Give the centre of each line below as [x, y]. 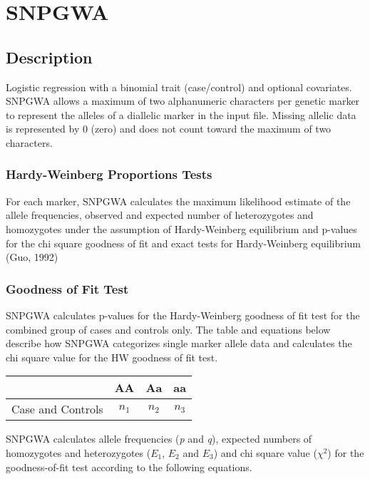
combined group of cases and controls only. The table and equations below [168, 329]
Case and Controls [57, 409]
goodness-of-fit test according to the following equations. [129, 467]
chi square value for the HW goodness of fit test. [112, 357]
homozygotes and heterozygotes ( [78, 452]
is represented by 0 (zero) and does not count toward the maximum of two [169, 129]
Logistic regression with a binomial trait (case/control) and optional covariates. [179, 87]
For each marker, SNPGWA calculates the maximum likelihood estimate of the [178, 201]
